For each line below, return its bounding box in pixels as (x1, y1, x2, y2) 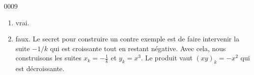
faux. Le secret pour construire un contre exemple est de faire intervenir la (15, 34, 239, 44)
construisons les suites (15, 53, 82, 63)
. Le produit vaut (141, 53, 193, 63)
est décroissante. (15, 63, 65, 74)
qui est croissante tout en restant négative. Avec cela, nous (50, 43, 226, 53)
